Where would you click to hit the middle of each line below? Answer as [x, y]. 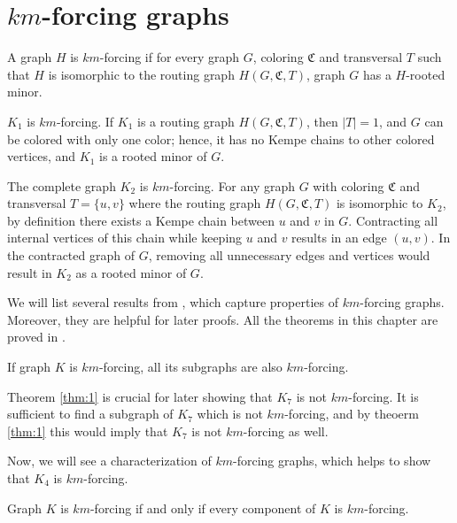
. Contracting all [393, 220]
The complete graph [62, 185]
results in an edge [339, 238]
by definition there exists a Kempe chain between [141, 220]
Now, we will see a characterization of [109, 461]
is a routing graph [186, 121]
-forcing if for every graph [170, 57]
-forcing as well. [286, 431]
